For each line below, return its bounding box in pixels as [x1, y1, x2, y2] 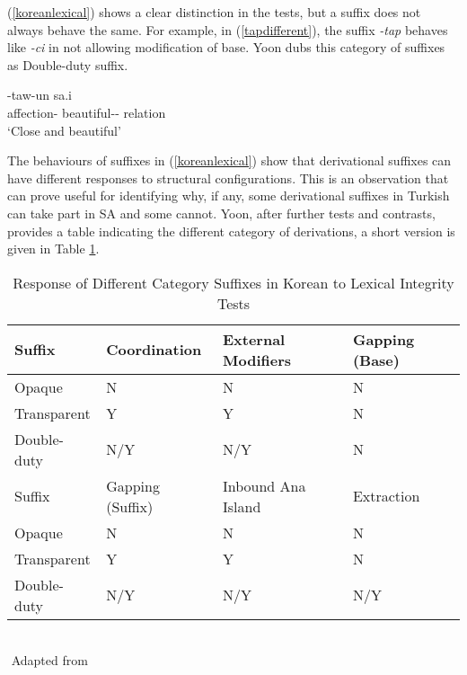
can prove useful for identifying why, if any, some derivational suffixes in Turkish [7, 186, 450, 205]
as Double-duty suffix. [7, 55, 128, 74]
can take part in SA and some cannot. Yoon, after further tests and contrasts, [7, 203, 436, 222]
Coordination [106, 339, 202, 360]
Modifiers [222, 349, 291, 370]
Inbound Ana [222, 475, 306, 496]
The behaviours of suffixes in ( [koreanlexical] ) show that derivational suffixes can [7, 151, 452, 170]
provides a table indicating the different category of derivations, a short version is [7, 221, 455, 240]
